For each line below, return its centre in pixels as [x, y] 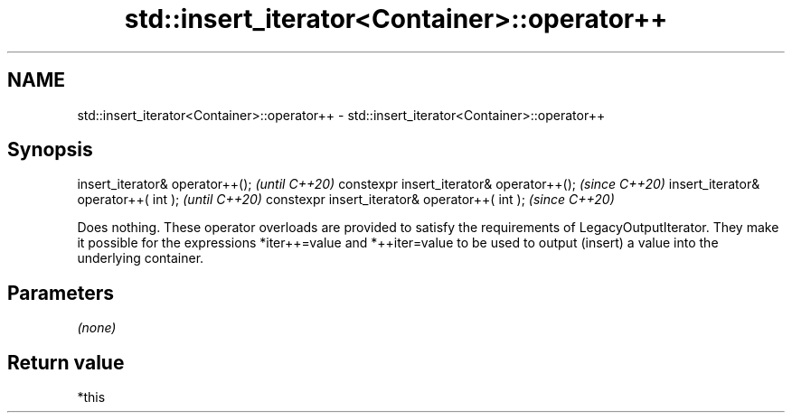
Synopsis [50, 150]
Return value [66, 362]
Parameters [61, 293]
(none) [97, 328]
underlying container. [141, 258]
